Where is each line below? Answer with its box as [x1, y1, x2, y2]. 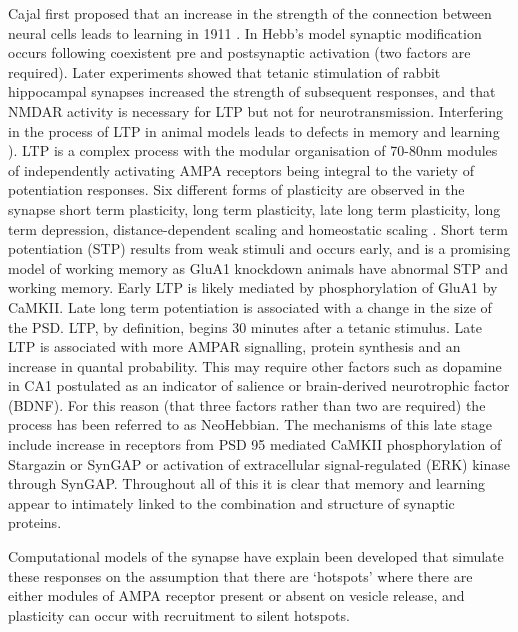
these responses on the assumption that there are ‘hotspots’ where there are [8, 565, 473, 586]
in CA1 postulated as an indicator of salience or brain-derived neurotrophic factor [8, 375, 510, 396]
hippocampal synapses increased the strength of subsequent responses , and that [8, 81, 496, 102]
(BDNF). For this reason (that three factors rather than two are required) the [8, 394, 486, 415]
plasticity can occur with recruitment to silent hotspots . [8, 604, 350, 625]
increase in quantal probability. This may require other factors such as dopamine [8, 355, 502, 376]
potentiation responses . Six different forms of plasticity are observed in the [8, 179, 465, 200]
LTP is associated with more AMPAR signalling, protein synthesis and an [8, 336, 461, 357]
